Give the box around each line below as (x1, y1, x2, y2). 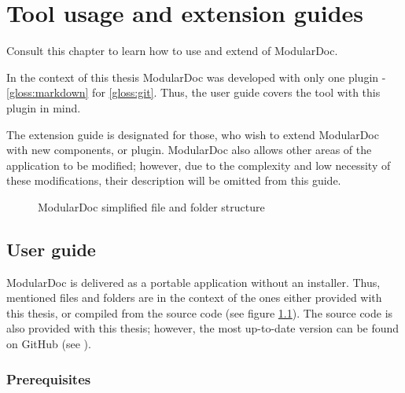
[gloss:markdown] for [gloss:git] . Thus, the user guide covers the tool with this (6, 84, 381, 101)
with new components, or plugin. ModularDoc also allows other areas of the (6, 141, 372, 158)
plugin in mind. (6, 99, 81, 116)
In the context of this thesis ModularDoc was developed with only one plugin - (6, 68, 386, 85)
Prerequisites (6, 369, 91, 388)
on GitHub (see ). (6, 336, 91, 352)
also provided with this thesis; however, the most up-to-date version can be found (6, 320, 399, 336)
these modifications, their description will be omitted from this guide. (6, 172, 341, 189)
